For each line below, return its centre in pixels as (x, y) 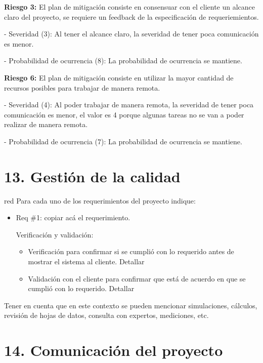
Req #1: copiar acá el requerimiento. (73, 217)
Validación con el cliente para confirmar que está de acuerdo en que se (137, 278)
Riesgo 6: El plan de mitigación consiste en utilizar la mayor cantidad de (119, 77)
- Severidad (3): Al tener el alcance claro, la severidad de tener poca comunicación (131, 34)
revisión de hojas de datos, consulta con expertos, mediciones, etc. (106, 315)
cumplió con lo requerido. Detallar (81, 288)
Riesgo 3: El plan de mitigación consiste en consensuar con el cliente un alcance (130, 7)
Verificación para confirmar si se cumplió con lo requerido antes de (131, 251)
